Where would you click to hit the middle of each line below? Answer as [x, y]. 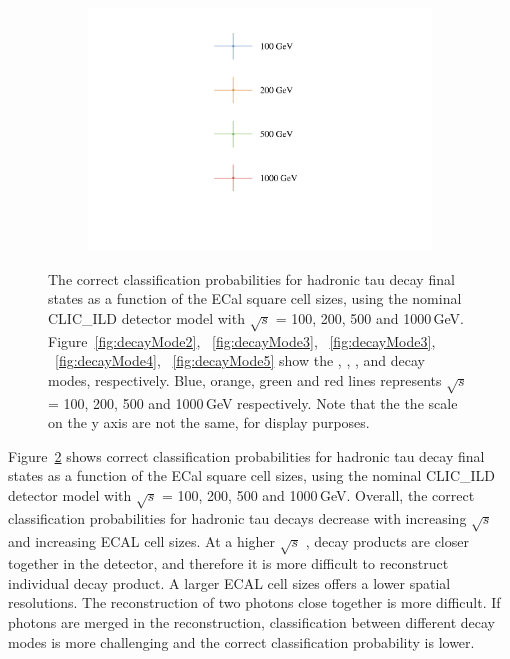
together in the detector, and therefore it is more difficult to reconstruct [228, 563]
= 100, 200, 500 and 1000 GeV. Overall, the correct [318, 494]
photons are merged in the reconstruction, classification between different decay [251, 622]
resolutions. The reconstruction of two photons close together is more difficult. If [254, 602]
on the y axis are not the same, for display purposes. [209, 422]
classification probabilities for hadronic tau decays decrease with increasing [237, 517]
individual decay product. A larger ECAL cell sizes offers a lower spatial [229, 582]
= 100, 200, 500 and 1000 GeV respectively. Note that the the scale [253, 402]
